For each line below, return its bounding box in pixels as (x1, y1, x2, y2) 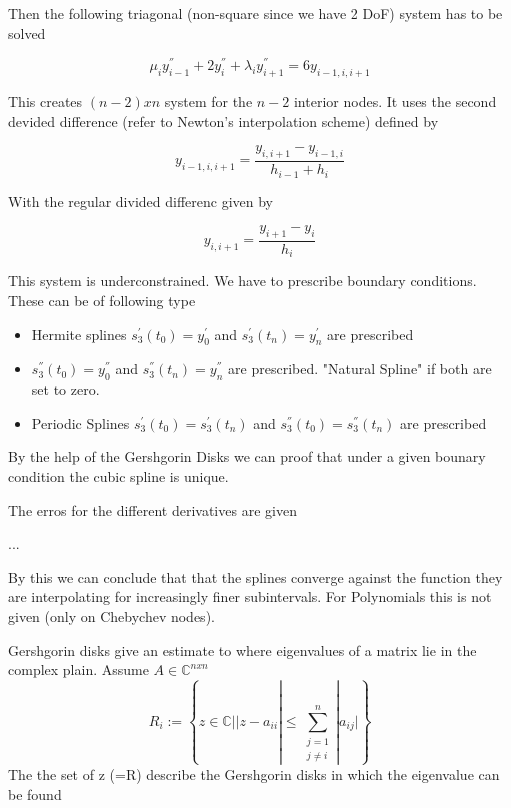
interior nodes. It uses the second (293, 91, 497, 112)
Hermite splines (31, 323, 127, 344)
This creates (8, 91, 83, 112)
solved (8, 22, 46, 43)
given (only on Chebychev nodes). (8, 605, 215, 626)
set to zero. (31, 379, 100, 400)
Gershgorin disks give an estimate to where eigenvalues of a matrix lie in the (8, 639, 477, 660)
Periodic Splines (31, 412, 130, 433)
